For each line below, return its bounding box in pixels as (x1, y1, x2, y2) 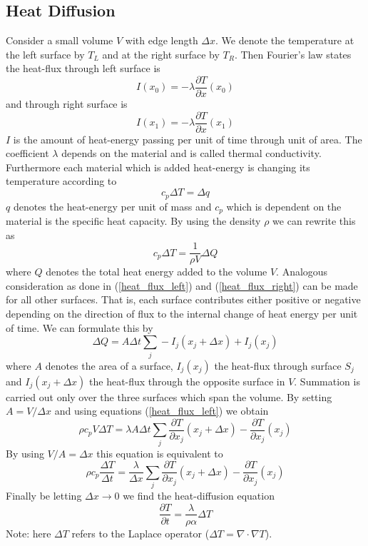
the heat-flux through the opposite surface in (89, 373, 285, 388)
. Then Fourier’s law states (234, 46, 352, 61)
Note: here (6, 525, 51, 540)
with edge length (125, 33, 198, 48)
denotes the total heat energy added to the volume (46, 264, 267, 279)
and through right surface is (6, 96, 128, 111)
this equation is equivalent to (96, 445, 223, 460)
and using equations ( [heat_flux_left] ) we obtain (54, 403, 269, 418)
